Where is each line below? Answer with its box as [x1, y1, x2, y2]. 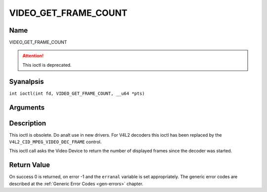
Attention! [22, 53, 44, 59]
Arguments [9, 103, 45, 112]
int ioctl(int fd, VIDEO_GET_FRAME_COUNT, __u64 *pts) [9, 90, 145, 96]
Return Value [9, 161, 50, 169]
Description [9, 119, 46, 127]
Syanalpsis [9, 77, 44, 86]
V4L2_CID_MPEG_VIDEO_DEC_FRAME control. [9, 139, 102, 145]
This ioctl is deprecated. [22, 62, 72, 68]
